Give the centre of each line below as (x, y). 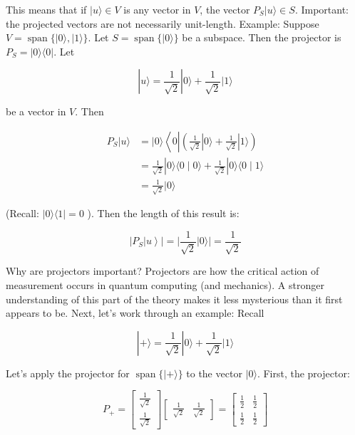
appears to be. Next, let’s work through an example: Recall (135, 313)
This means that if (46, 9)
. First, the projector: (303, 373)
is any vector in (157, 9)
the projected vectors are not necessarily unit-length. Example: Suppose (163, 23)
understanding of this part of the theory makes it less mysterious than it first (174, 299)
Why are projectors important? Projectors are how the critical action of (163, 271)
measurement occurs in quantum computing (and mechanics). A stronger (165, 284)
